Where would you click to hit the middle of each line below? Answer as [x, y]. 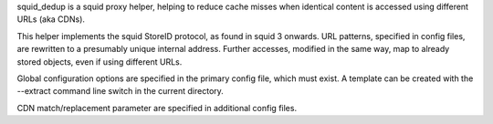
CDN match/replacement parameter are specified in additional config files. [157, 108]
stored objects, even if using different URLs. [100, 62]
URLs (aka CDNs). [51, 19]
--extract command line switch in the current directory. [120, 91]
